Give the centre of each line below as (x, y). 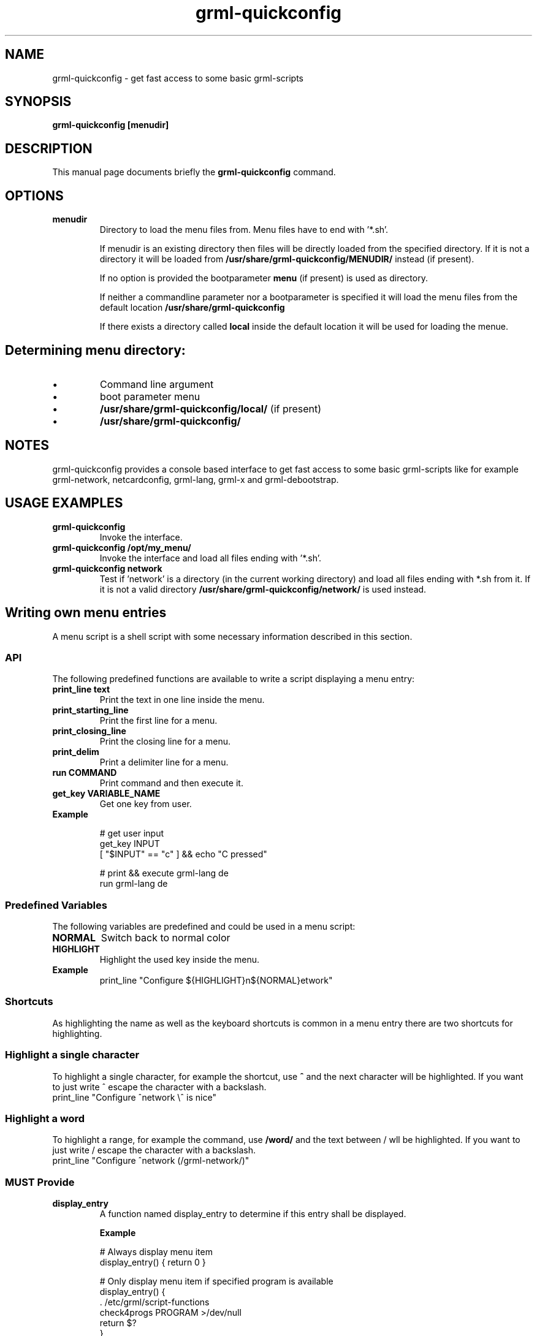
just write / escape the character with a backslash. (154, 1150)
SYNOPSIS (38, 102)
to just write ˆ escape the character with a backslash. (159, 1087)
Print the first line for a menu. (158, 721)
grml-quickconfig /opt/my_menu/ (122, 547)
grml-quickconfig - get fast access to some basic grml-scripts (178, 78)
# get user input (131, 833)
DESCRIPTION (49, 148)
